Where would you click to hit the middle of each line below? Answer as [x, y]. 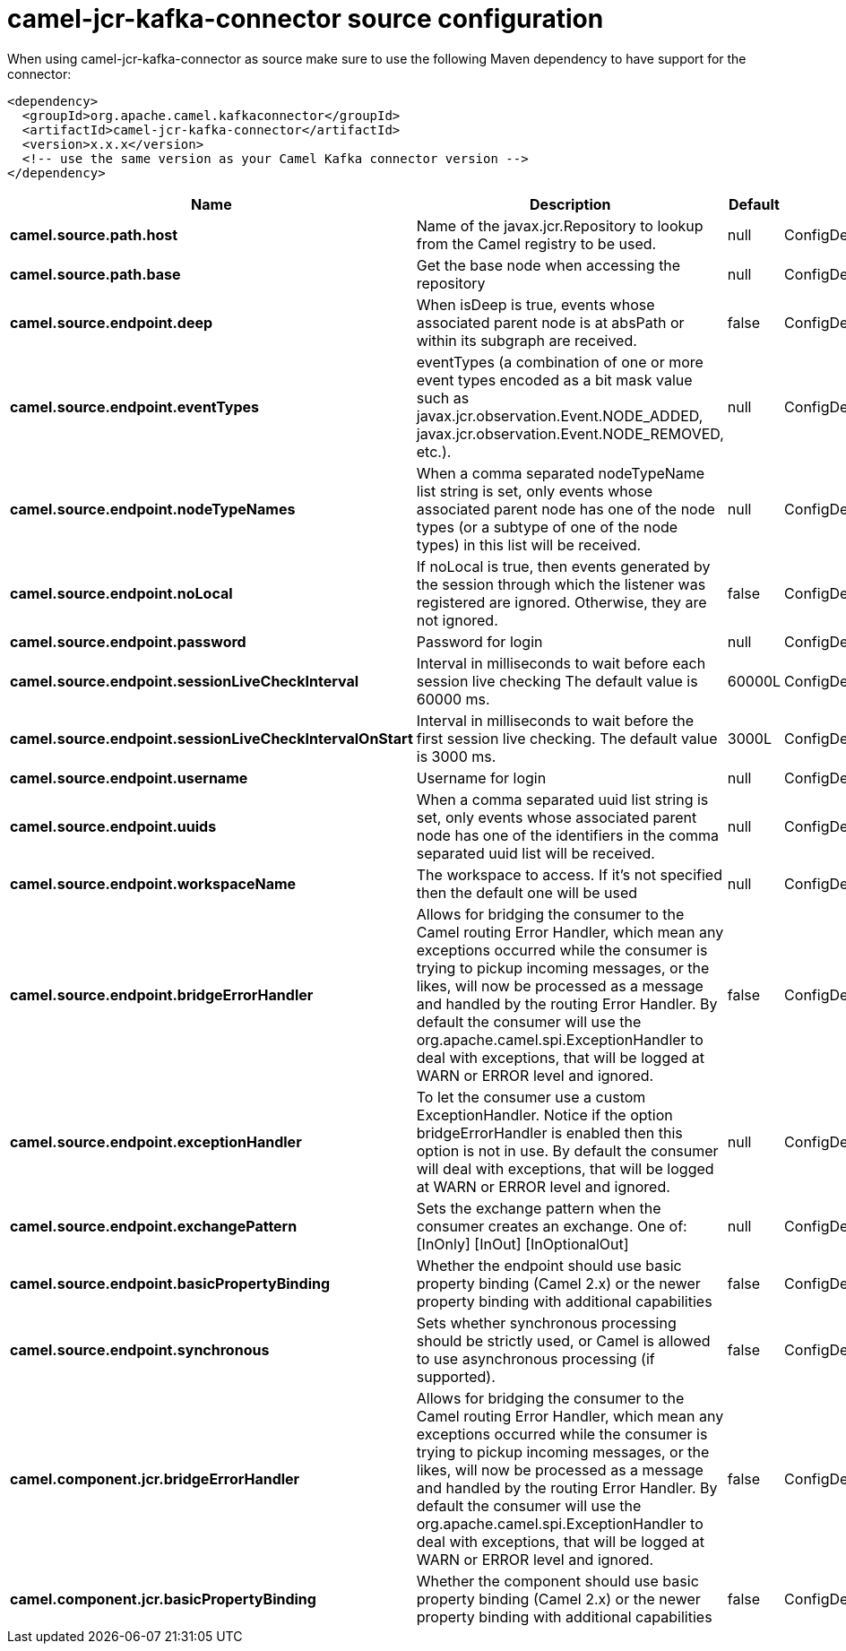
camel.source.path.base [95, 274]
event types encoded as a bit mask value [554, 380]
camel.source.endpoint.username [129, 778]
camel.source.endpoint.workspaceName [153, 883]
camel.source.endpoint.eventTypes [135, 406]
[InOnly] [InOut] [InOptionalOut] [522, 1244]
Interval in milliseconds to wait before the [555, 720]
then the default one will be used [527, 892]
